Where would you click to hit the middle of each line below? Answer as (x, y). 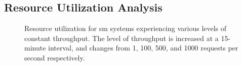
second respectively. (55, 57)
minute (35, 48)
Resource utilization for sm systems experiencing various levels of (126, 28)
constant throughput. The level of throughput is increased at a (122, 38)
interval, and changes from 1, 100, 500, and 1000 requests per (143, 48)
